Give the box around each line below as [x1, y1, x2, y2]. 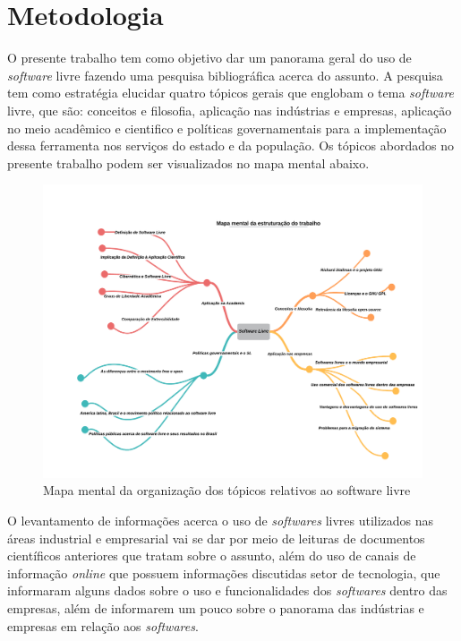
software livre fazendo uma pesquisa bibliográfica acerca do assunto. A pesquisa [7, 65, 443, 84]
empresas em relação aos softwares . [7, 616, 199, 635]
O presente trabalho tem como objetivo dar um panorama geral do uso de [7, 48, 412, 67]
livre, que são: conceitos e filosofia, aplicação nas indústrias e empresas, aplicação [7, 100, 452, 119]
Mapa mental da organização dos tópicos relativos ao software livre [43, 481, 411, 500]
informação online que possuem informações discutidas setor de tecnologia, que [7, 563, 440, 582]
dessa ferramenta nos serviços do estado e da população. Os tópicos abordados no [7, 136, 454, 155]
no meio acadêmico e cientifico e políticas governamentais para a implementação [7, 118, 447, 137]
